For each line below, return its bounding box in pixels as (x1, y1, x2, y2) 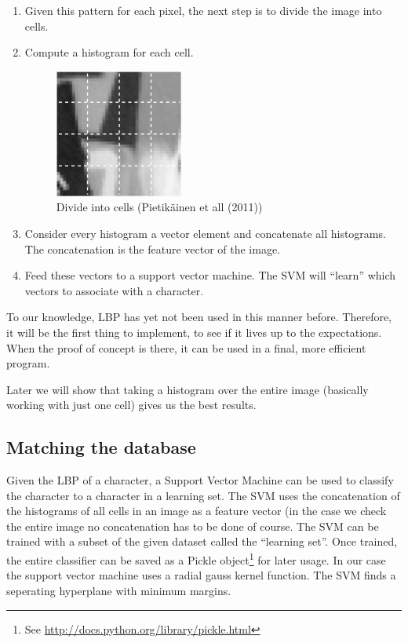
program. (6, 355, 50, 371)
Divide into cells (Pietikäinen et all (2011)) (56, 199, 263, 215)
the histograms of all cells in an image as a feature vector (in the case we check (6, 502, 387, 519)
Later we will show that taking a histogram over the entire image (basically (6, 381, 369, 397)
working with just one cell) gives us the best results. (6, 396, 257, 413)
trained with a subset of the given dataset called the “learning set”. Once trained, (6, 533, 398, 550)
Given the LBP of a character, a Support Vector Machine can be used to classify (6, 472, 394, 488)
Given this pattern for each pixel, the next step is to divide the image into (24, 2, 382, 18)
